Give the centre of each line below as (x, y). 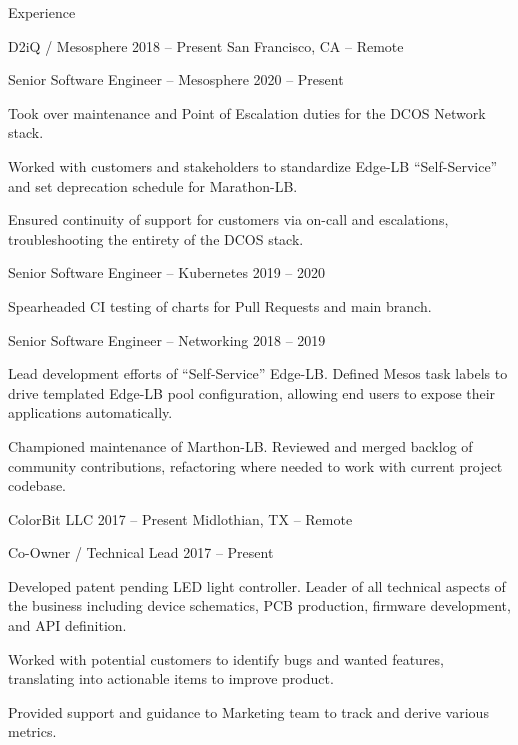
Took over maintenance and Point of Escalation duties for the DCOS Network (247, 112)
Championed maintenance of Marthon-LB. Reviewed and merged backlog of (240, 445)
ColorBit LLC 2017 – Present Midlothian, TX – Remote (180, 518)
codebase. (37, 485)
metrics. (32, 731)
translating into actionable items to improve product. (171, 678)
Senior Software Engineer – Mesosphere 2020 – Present (176, 79)
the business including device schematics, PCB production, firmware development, (259, 605)
